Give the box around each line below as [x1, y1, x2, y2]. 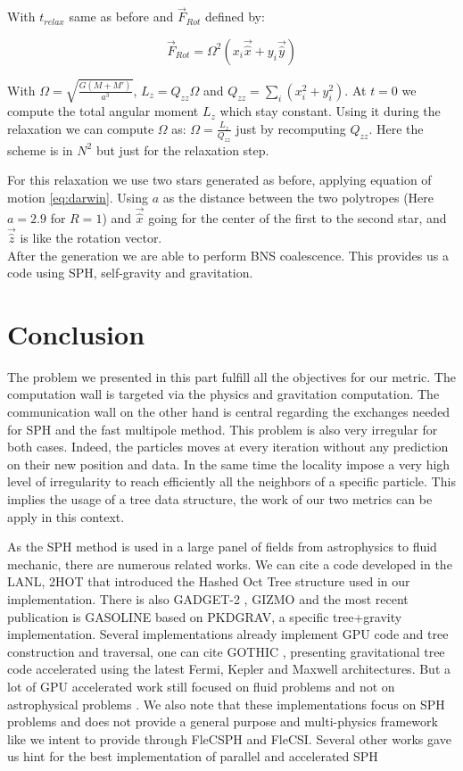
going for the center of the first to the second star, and [148, 208, 447, 227]
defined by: [204, 7, 265, 26]
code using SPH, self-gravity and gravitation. [7, 263, 253, 282]
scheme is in [7, 140, 73, 159]
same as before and [69, 7, 174, 26]
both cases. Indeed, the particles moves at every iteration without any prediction [7, 437, 449, 456]
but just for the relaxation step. [95, 140, 269, 159]
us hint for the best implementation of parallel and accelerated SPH [7, 747, 378, 766]
